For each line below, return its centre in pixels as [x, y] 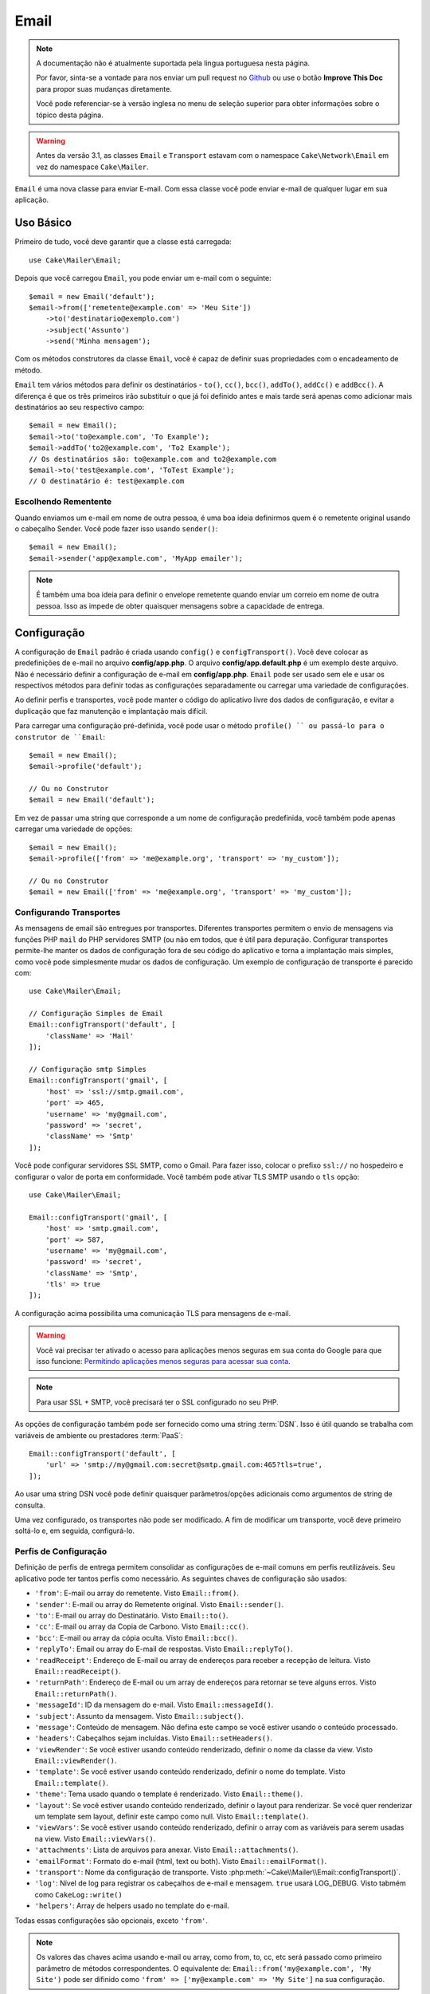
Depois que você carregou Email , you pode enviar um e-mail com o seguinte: [143, 278]
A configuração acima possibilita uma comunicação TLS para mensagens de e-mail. [153, 1313]
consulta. [30, 1505]
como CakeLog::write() [78, 1894]
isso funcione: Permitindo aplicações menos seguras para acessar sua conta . [163, 1362]
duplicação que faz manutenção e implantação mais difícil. [111, 711]
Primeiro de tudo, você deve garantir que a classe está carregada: [123, 242]
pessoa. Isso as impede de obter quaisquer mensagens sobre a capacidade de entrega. [180, 605]
